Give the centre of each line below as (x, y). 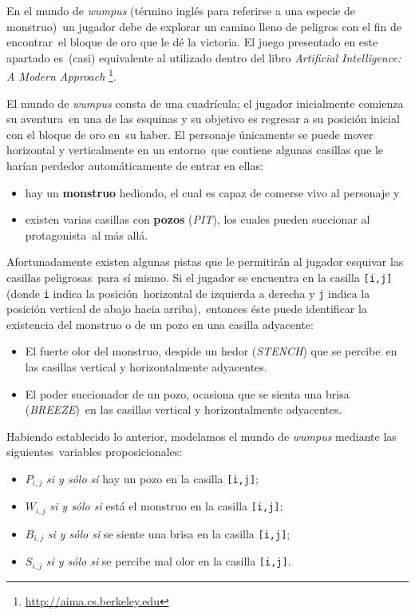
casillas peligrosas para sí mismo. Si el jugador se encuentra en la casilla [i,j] (200, 277)
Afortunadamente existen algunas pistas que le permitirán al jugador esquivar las (205, 262)
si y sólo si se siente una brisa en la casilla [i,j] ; (169, 533)
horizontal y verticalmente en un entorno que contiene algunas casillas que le (195, 150)
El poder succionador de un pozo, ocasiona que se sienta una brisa (187, 393)
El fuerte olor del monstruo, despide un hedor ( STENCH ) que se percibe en (211, 351)
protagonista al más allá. (87, 234)
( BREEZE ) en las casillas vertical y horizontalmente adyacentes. (184, 409)
